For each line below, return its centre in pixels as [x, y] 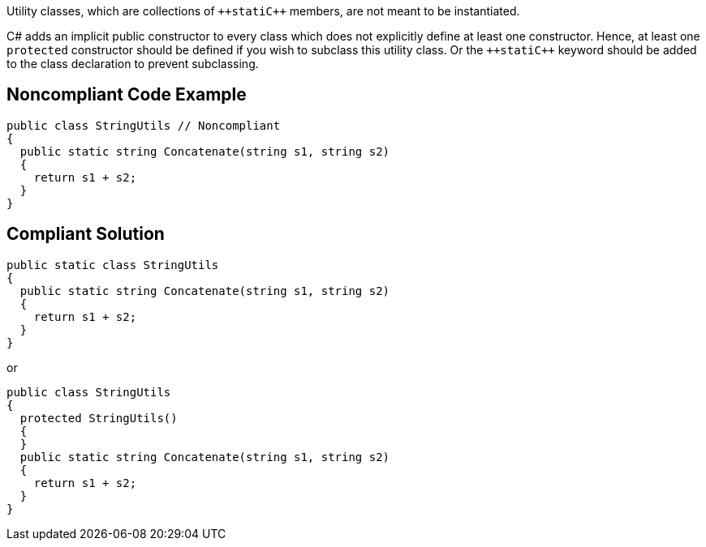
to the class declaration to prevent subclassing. [133, 64]
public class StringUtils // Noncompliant [144, 125]
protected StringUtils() [99, 418]
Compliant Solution [86, 234]
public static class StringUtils [113, 265]
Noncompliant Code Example [127, 95]
